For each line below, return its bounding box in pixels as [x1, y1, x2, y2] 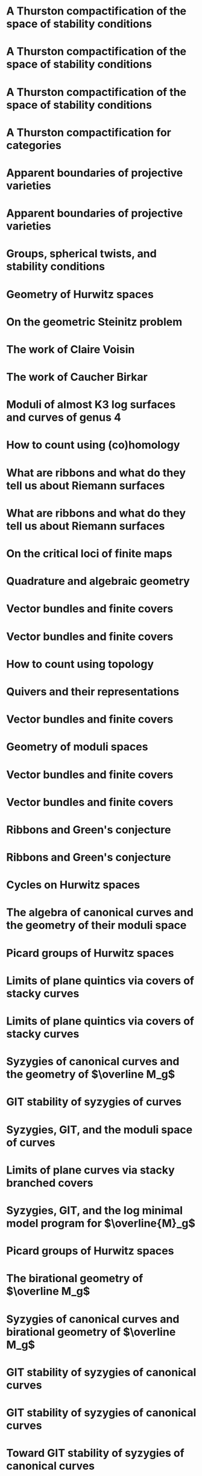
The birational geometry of [6, 1272, 144, 1285]
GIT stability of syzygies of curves [6, 1095, 182, 1109]
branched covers [6, 1176, 93, 1190]
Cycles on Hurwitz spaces [6, 878, 140, 892]
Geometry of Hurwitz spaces [6, 287, 154, 301]
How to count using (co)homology [6, 438, 180, 452]
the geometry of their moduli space [6, 919, 187, 932]
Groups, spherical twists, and [6, 247, 157, 261]
